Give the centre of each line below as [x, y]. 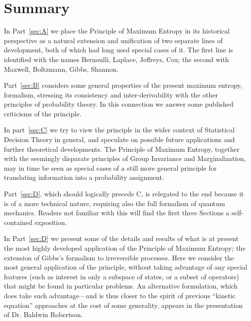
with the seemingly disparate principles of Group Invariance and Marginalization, [125, 158]
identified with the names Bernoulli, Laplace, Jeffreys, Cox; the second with [117, 59]
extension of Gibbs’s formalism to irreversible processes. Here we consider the [119, 257]
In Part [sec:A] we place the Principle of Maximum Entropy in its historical [117, 31]
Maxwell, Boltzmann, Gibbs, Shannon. [61, 69]
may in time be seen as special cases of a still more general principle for [110, 168]
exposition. [51, 222]
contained [18, 222]
